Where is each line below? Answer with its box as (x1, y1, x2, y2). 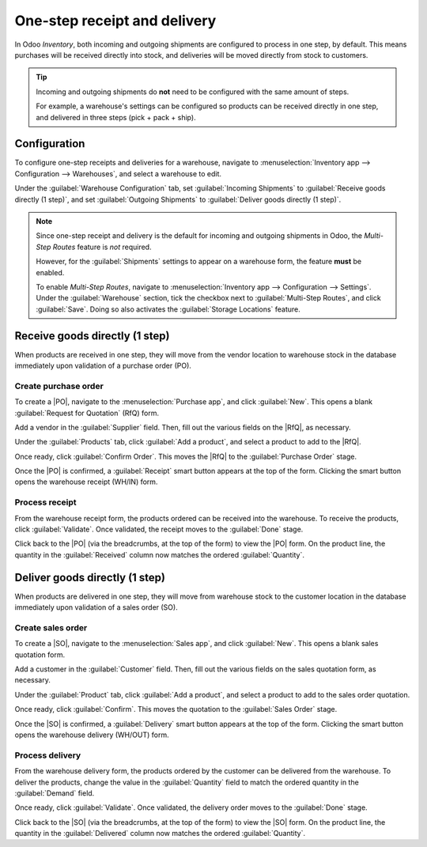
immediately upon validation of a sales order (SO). (14, 603, 178, 612)
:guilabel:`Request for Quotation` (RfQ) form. (14, 408, 160, 418)
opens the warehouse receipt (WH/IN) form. (14, 477, 158, 486)
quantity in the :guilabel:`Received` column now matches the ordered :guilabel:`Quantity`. (14, 550, 304, 559)
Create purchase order (14, 380, 104, 391)
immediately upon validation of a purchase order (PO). (14, 361, 191, 370)
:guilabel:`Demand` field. (14, 788, 95, 798)
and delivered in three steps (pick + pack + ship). (36, 112, 197, 122)
